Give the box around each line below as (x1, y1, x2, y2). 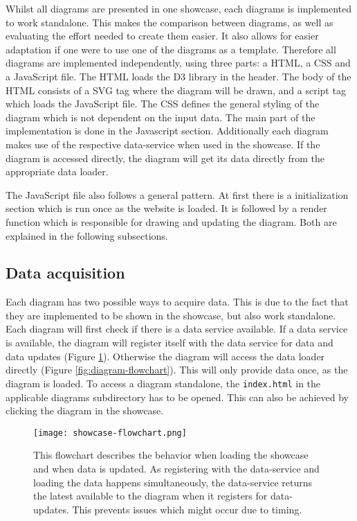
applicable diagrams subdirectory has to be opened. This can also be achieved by (6, 389, 349, 404)
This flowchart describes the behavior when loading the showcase (33, 448, 309, 462)
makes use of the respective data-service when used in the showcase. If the (6, 136, 320, 151)
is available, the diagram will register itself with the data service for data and (6, 335, 333, 350)
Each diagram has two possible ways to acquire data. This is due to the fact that (6, 294, 349, 309)
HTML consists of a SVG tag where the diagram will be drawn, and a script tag (6, 82, 346, 97)
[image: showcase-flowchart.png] (33, 427, 187, 438)
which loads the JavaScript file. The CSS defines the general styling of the (6, 96, 320, 111)
